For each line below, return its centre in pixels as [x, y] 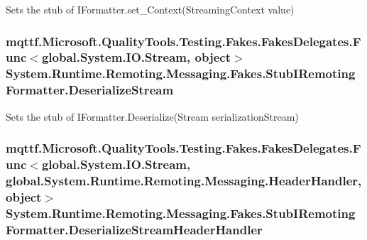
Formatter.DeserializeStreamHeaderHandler [134, 229]
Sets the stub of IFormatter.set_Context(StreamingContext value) [150, 9]
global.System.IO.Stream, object [136, 57]
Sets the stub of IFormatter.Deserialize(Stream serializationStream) [152, 116]
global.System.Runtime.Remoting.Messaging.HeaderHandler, [184, 180]
